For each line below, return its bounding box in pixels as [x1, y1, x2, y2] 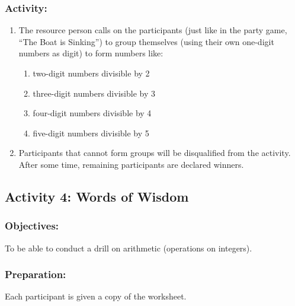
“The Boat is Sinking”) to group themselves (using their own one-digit [18, 35, 274, 47]
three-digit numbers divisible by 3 [33, 87, 155, 99]
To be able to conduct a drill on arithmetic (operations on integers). [5, 241, 252, 254]
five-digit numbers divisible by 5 [33, 126, 149, 139]
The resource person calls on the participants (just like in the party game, [18, 24, 287, 36]
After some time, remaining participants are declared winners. [18, 158, 244, 170]
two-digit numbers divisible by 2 [33, 67, 150, 79]
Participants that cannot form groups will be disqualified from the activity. [18, 146, 291, 159]
